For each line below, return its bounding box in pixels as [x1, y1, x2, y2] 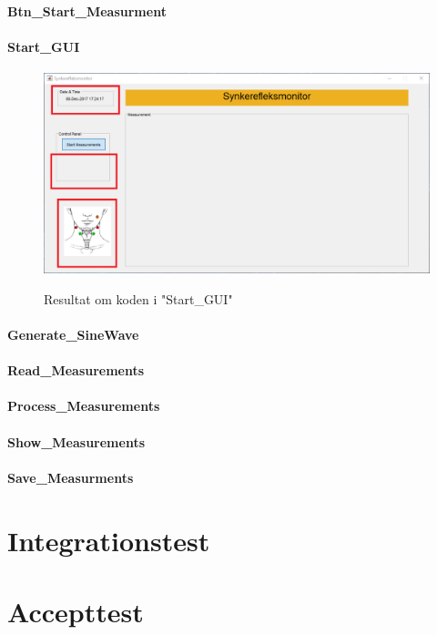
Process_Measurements [7, 396, 160, 415]
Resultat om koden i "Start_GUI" [44, 289, 233, 308]
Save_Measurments [7, 467, 134, 486]
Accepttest [7, 592, 144, 630]
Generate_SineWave [7, 325, 139, 344]
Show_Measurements [7, 432, 146, 451]
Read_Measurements [7, 361, 145, 380]
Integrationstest [7, 521, 210, 558]
